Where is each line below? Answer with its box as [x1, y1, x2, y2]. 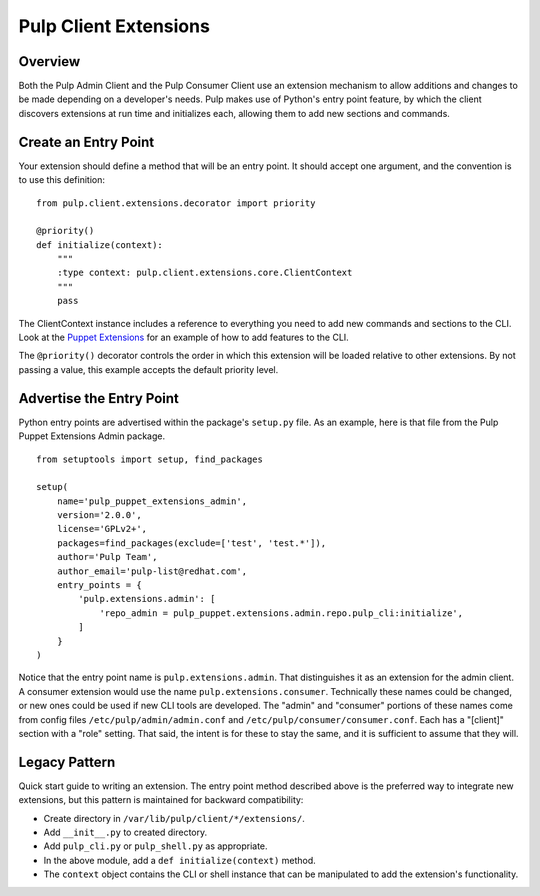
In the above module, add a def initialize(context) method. [43, 854, 317, 866]
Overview [18, 53, 81, 70]
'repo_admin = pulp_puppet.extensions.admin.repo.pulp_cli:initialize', [99, 607, 464, 619]
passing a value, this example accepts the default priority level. [18, 363, 279, 375]
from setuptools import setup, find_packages [36, 453, 264, 465]
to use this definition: [18, 174, 105, 186]
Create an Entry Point [18, 133, 155, 150]
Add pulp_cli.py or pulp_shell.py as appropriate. [43, 840, 269, 852]
